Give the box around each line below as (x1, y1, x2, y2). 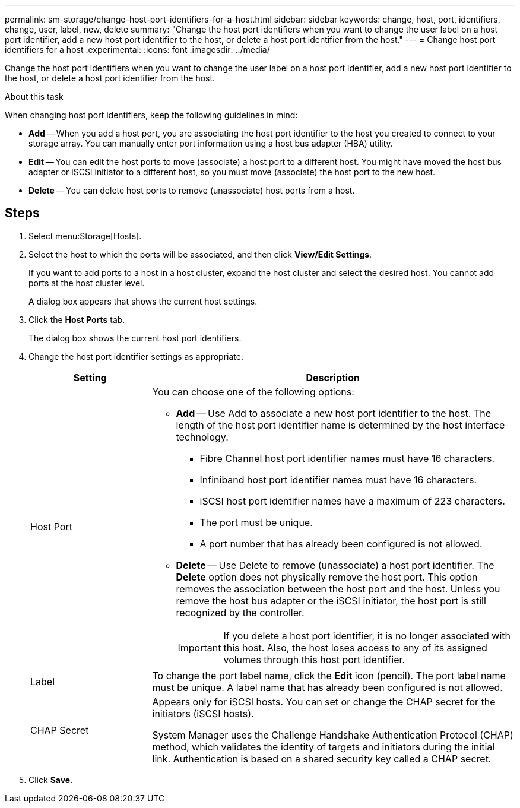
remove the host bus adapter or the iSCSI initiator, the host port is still (176, 594, 486, 607)
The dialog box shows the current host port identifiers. (28, 332, 242, 343)
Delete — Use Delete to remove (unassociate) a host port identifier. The (176, 559, 494, 571)
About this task (5, 91, 64, 102)
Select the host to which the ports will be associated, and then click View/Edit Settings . (28, 249, 372, 259)
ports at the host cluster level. (28, 277, 145, 288)
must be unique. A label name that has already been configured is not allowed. (152, 681, 503, 693)
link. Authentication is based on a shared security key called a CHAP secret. (152, 752, 492, 765)
